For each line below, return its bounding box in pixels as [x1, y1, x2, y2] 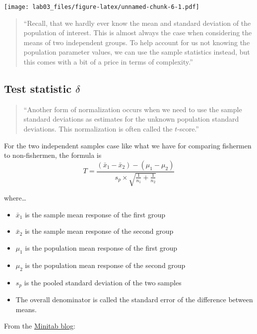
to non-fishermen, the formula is [4, 150, 102, 160]
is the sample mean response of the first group [25, 209, 165, 219]
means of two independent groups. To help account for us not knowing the [23, 37, 250, 47]
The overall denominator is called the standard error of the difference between [15, 294, 253, 305]
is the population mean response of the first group [25, 243, 178, 253]
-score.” [177, 124, 199, 134]
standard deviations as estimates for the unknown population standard [23, 114, 239, 124]
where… [4, 193, 27, 203]
